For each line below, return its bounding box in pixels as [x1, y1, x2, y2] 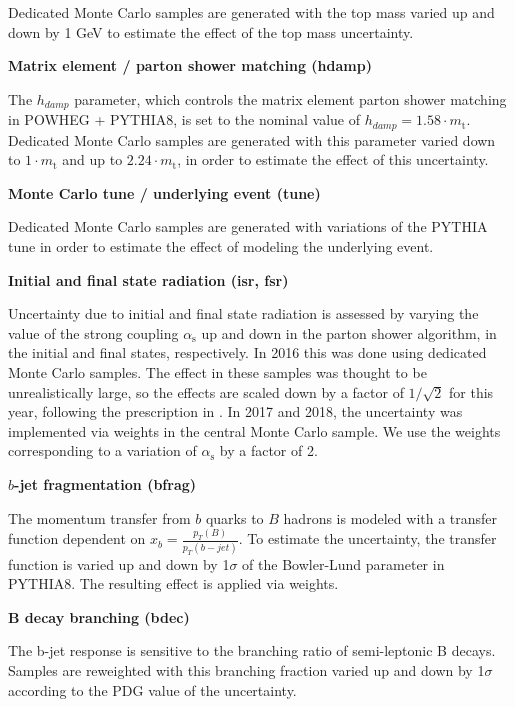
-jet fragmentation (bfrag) [14, 474, 197, 494]
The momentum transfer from [8, 507, 191, 528]
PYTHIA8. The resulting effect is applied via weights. [8, 573, 339, 594]
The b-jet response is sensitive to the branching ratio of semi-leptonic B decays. [8, 640, 496, 661]
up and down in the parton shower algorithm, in [201, 322, 497, 343]
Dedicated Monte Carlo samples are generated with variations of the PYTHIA [8, 216, 488, 237]
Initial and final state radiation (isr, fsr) [8, 269, 289, 290]
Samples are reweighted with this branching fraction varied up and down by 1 [8, 660, 485, 681]
